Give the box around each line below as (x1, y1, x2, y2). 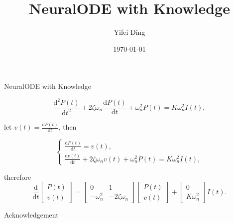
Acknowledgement (4, 210, 59, 220)
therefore (4, 171, 31, 182)
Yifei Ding (114, 27, 145, 37)
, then (58, 122, 77, 132)
